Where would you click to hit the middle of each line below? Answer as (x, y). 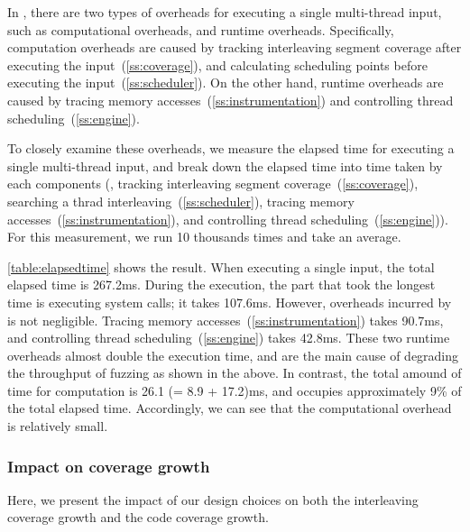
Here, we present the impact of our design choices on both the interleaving (213, 499)
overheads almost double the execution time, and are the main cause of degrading (233, 355)
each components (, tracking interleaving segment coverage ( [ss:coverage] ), (213, 183)
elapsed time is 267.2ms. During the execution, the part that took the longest (221, 284)
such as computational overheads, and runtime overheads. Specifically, (201, 29)
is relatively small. (58, 426)
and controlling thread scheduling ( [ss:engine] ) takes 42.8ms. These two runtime (229, 338)
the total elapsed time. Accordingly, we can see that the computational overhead (230, 408)
